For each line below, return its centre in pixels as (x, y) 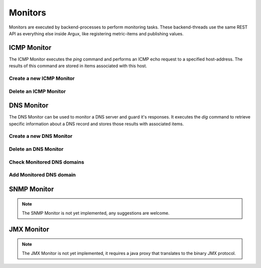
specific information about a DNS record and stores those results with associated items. (96, 124)
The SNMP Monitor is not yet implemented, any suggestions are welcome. (96, 213)
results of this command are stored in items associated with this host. (78, 66)
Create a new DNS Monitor (41, 136)
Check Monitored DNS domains (47, 162)
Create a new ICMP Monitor (42, 78)
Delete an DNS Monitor (36, 149)
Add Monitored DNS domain (42, 175)
